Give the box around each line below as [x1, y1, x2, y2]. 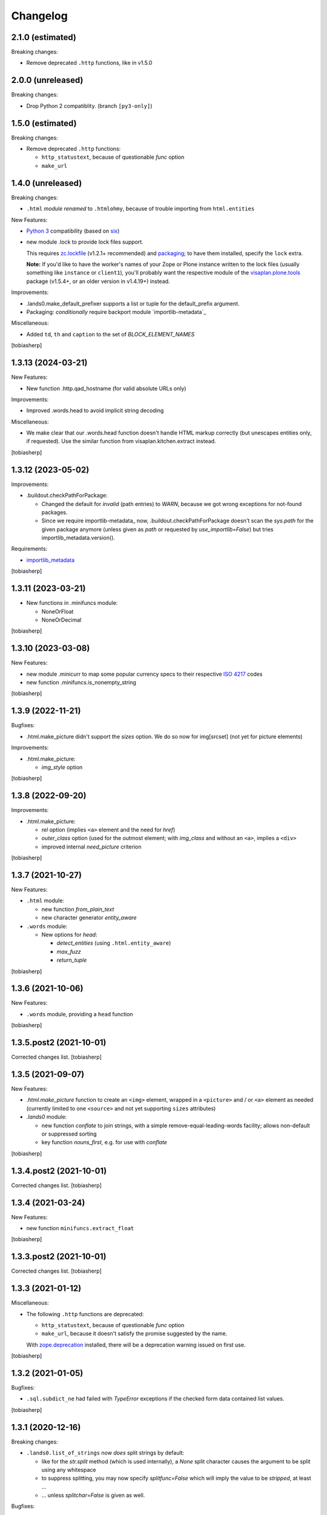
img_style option [41, 764, 83, 771]
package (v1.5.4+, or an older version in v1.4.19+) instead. [26, 278, 170, 285]
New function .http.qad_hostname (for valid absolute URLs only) [26, 385, 187, 392]
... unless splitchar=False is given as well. [41, 1491, 145, 1499]
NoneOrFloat [41, 608, 74, 615]
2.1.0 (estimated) [11, 32, 77, 42]
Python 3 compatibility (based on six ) [26, 227, 120, 235]
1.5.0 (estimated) [11, 118, 77, 128]
